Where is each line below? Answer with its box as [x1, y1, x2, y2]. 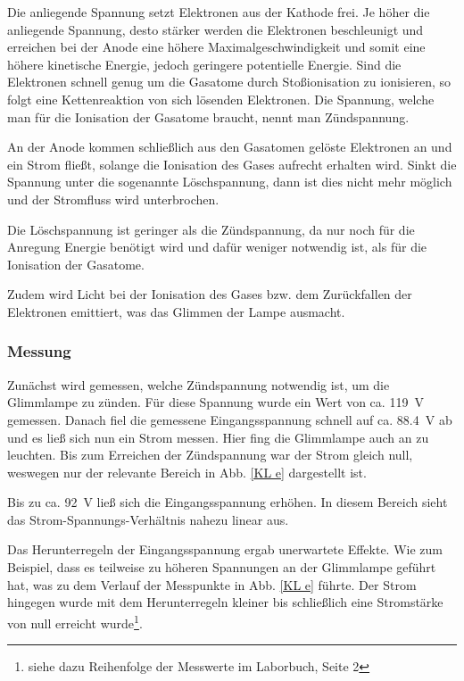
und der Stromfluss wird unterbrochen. [7, 189, 220, 208]
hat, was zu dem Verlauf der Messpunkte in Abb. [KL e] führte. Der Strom [7, 575, 417, 594]
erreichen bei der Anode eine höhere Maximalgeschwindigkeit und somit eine [7, 37, 426, 56]
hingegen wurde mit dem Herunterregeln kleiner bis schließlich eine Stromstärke [7, 593, 443, 611]
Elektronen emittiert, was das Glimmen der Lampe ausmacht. [7, 302, 345, 320]
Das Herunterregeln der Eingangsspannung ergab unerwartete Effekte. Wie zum [7, 540, 443, 559]
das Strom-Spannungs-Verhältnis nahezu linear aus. [7, 510, 289, 528]
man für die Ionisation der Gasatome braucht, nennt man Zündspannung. [7, 107, 410, 126]
